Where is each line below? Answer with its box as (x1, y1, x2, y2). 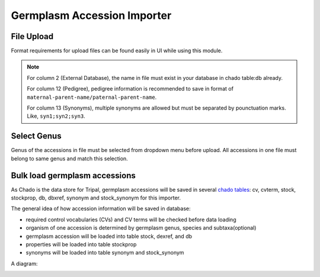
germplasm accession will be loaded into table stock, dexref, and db (25, 233, 193, 240)
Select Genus (11, 131, 62, 141)
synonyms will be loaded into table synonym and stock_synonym (25, 249, 184, 256)
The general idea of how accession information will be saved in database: (11, 205, 191, 212)
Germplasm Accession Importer (11, 9, 172, 22)
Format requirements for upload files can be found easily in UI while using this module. (11, 47, 223, 54)
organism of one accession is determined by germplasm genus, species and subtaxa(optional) (25, 224, 257, 231)
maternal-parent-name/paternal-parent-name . (27, 94, 157, 101)
